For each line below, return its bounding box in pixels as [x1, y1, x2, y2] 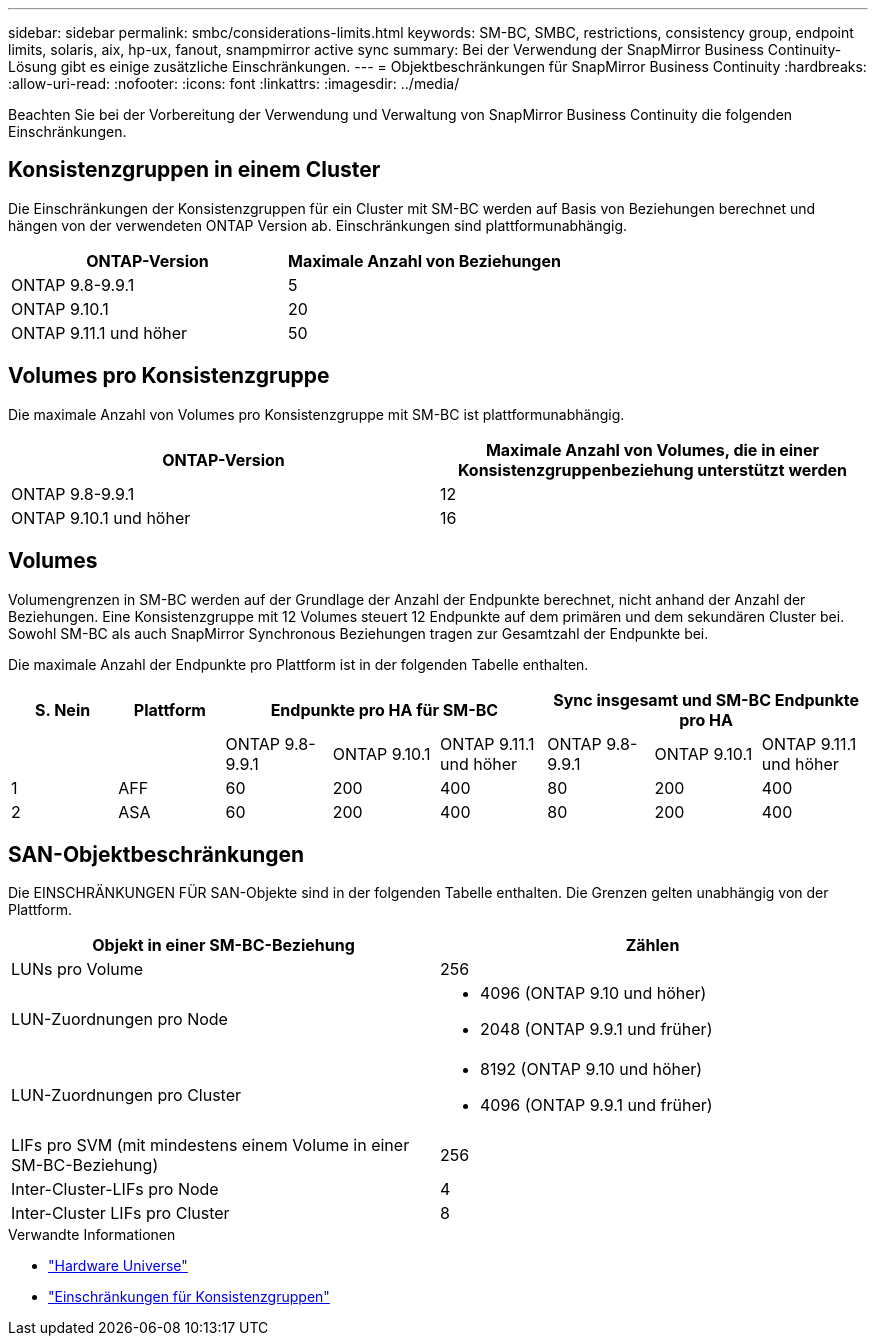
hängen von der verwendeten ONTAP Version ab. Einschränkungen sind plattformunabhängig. [8, 216, 628, 234]
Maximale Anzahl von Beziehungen [287, 250, 561, 271]
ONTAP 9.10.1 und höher [11, 507, 191, 528]
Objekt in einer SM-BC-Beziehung [92, 935, 355, 956]
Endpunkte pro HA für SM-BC [270, 699, 499, 720]
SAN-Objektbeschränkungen [8, 841, 305, 867]
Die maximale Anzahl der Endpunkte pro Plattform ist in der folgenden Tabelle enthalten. [8, 655, 589, 673]
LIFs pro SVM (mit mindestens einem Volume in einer [11, 1135, 410, 1156]
